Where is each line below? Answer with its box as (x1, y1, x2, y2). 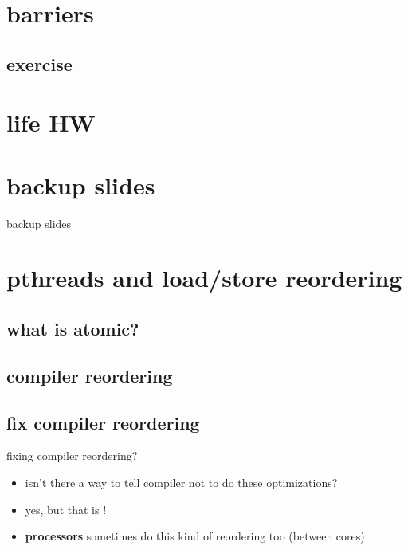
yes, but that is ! (25, 501, 107, 517)
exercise (6, 51, 73, 76)
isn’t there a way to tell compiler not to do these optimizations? (25, 473, 338, 490)
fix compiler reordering (6, 410, 200, 434)
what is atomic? (6, 316, 139, 341)
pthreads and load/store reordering (6, 261, 402, 294)
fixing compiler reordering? (6, 447, 138, 464)
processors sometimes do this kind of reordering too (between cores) (25, 528, 365, 544)
